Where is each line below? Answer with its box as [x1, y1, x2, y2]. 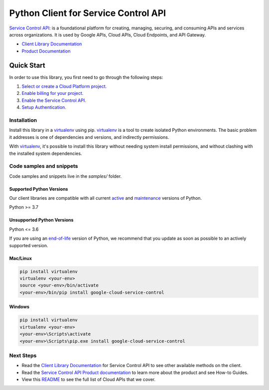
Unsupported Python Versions [9, 217, 74, 223]
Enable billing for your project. [21, 90, 84, 96]
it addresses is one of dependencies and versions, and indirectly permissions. [9, 134, 169, 140]
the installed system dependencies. [9, 150, 82, 156]
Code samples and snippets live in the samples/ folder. [9, 173, 122, 179]
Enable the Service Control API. [21, 97, 87, 103]
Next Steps [9, 352, 37, 359]
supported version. [9, 242, 48, 248]
